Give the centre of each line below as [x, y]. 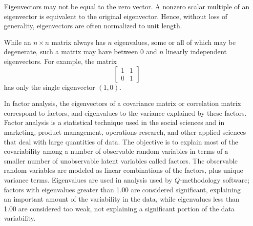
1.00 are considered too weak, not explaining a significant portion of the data [119, 208]
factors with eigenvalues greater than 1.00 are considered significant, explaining [122, 189]
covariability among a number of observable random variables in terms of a [116, 151]
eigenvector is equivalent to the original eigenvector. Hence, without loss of [116, 16]
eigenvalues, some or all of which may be [175, 42]
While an [18, 42]
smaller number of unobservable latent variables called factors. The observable [121, 160]
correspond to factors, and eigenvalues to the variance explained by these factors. [125, 113]
